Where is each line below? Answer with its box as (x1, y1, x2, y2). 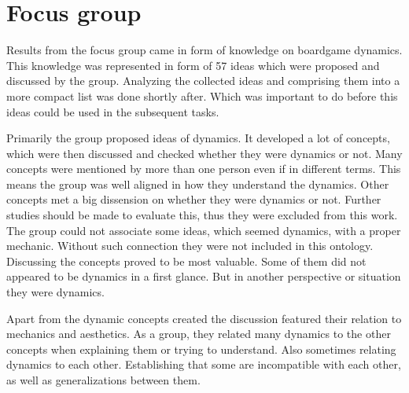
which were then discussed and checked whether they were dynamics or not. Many (6, 145, 403, 161)
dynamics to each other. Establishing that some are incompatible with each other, (6, 356, 401, 373)
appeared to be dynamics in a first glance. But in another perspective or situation (6, 268, 401, 285)
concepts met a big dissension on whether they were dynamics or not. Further (6, 191, 381, 208)
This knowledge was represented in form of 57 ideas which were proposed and (6, 57, 380, 73)
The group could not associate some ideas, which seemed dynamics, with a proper (6, 222, 401, 238)
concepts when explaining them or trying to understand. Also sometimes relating (6, 340, 396, 357)
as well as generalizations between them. (6, 372, 201, 387)
